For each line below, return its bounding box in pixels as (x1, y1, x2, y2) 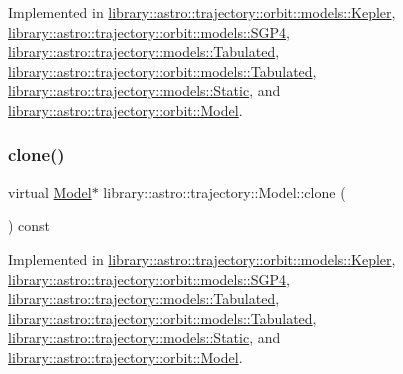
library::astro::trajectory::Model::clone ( (103, 181, 346, 202)
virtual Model (8, 181, 92, 202)
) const (8, 215, 51, 236)
